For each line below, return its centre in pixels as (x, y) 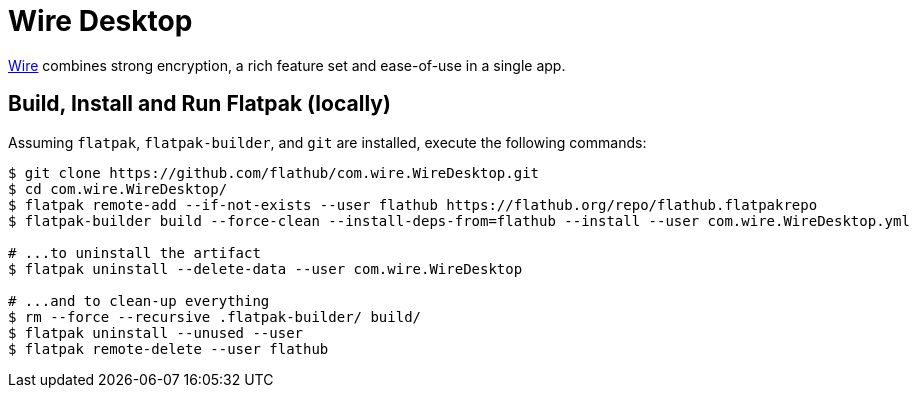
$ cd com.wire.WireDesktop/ (118, 188)
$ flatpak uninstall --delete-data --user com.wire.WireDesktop (265, 268)
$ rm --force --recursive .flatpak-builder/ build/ (215, 316)
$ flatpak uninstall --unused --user (156, 332)
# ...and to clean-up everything (139, 300)
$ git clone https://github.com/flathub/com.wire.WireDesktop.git (274, 172)
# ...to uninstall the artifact (134, 252)
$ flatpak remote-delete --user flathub (168, 348)
